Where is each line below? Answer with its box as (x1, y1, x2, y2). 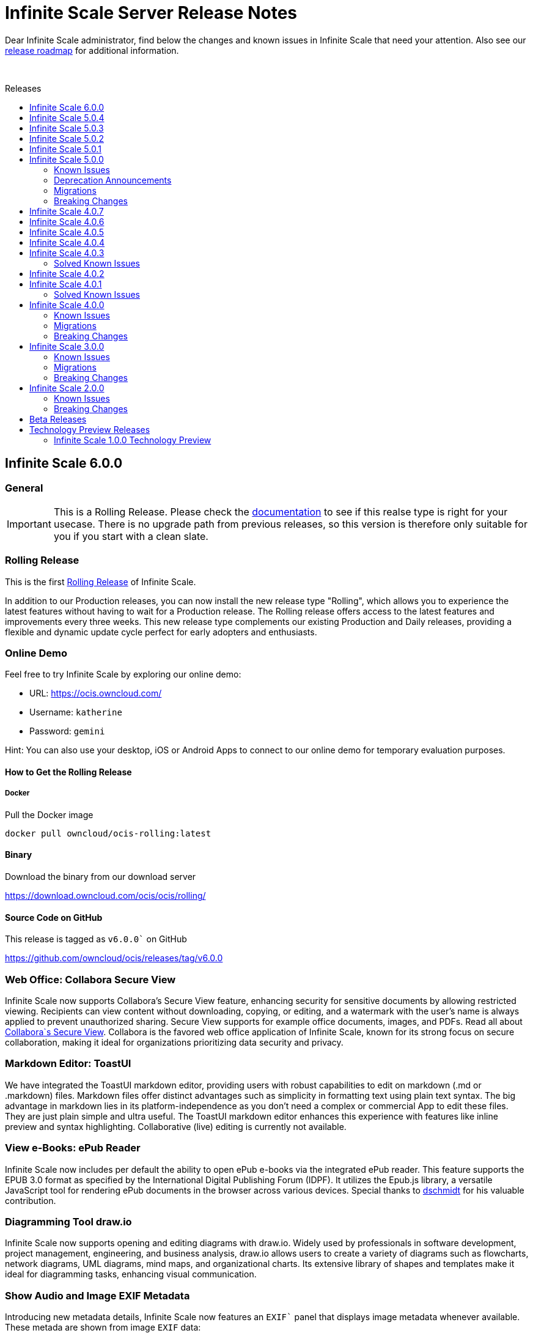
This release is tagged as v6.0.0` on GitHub (5, 934, 187, 945)
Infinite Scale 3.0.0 (29, 341, 105, 352)
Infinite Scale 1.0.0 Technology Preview (54, 434, 211, 445)
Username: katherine (29, 707, 122, 718)
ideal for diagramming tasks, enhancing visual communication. (5, 1269, 257, 1280)
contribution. (5, 1195, 56, 1206)
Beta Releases (29, 413, 87, 424)
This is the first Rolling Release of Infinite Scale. (5, 576, 196, 587)
